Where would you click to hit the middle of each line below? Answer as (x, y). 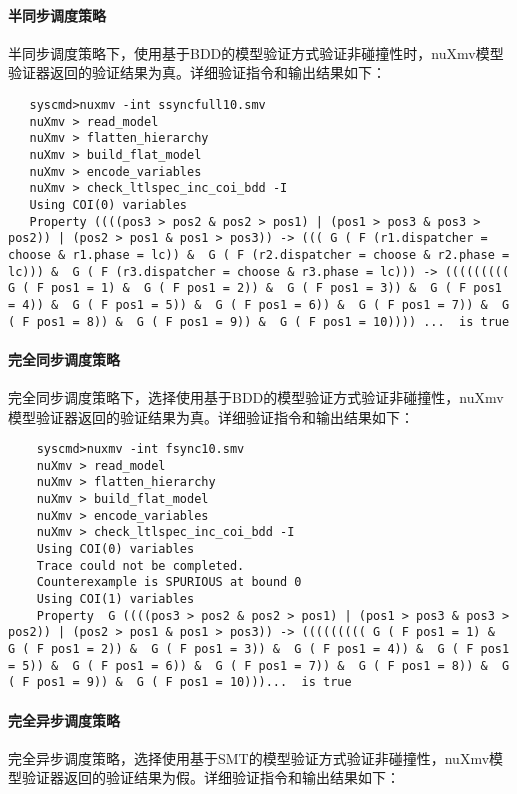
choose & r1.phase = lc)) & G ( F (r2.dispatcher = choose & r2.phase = (259, 254)
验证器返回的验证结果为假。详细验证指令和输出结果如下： (210, 777)
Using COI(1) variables (115, 599)
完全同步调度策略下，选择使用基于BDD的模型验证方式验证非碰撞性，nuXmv (256, 396)
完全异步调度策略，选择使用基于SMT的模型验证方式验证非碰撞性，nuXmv (249, 757)
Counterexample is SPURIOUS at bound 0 (169, 582)
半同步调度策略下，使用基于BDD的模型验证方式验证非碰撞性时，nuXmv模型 (256, 52)
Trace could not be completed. (140, 565)
